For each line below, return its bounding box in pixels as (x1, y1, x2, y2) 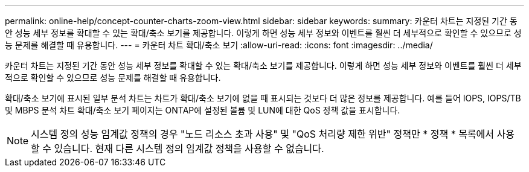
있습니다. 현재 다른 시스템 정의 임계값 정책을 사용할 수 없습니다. (54, 142, 324, 154)
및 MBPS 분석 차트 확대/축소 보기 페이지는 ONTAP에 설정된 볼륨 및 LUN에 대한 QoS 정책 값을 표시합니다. (5, 105, 400, 115)
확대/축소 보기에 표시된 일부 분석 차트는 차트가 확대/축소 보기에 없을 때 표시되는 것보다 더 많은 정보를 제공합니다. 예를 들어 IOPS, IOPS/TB (5, 93, 521, 103)
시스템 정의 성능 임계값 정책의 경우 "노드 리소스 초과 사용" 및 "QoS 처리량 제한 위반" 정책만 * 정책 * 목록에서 (31, 128, 495, 140)
